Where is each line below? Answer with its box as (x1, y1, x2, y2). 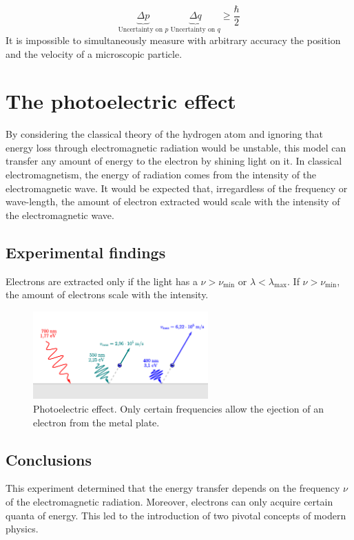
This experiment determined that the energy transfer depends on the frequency (6, 481, 340, 495)
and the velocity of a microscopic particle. (6, 46, 183, 61)
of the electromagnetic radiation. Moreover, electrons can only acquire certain (6, 495, 333, 509)
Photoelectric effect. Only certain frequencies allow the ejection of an (33, 402, 324, 416)
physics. (6, 521, 39, 536)
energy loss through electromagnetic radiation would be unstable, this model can (6, 140, 346, 154)
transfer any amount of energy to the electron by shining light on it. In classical (6, 154, 342, 168)
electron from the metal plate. (33, 415, 160, 429)
